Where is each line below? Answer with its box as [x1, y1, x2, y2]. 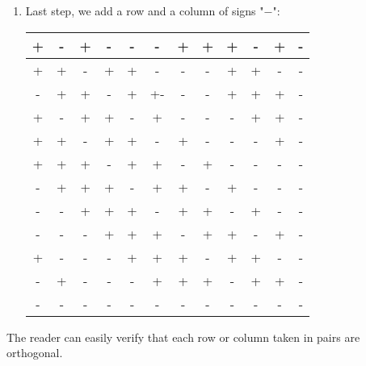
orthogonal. [6, 344, 63, 361]
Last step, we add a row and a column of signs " [25, 2, 264, 19]
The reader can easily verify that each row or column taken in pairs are [6, 328, 360, 345]
